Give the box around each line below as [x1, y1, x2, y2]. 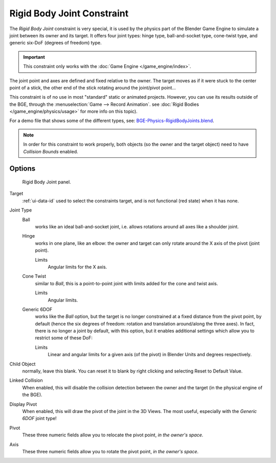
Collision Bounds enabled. [23, 148, 79, 154]
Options [9, 164, 36, 173]
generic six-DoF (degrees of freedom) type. [9, 40, 102, 46]
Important [23, 54, 45, 60]
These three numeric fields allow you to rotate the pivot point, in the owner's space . [22, 448, 199, 454]
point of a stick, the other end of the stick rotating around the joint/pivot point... [9, 84, 176, 90]
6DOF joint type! [22, 415, 57, 422]
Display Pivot [9, 401, 37, 407]
